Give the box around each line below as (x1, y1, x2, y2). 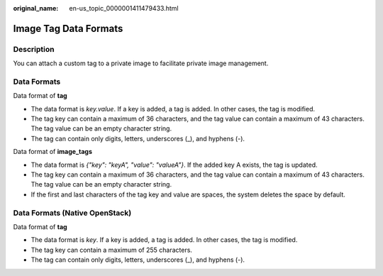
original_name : (13, 4, 59, 12)
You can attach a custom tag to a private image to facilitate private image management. (13, 59, 269, 67)
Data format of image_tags (13, 148, 92, 156)
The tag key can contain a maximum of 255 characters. (30, 245, 193, 254)
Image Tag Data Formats (13, 22, 123, 35)
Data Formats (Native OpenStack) (13, 208, 132, 218)
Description (13, 44, 55, 54)
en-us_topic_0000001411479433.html (69, 4, 179, 12)
